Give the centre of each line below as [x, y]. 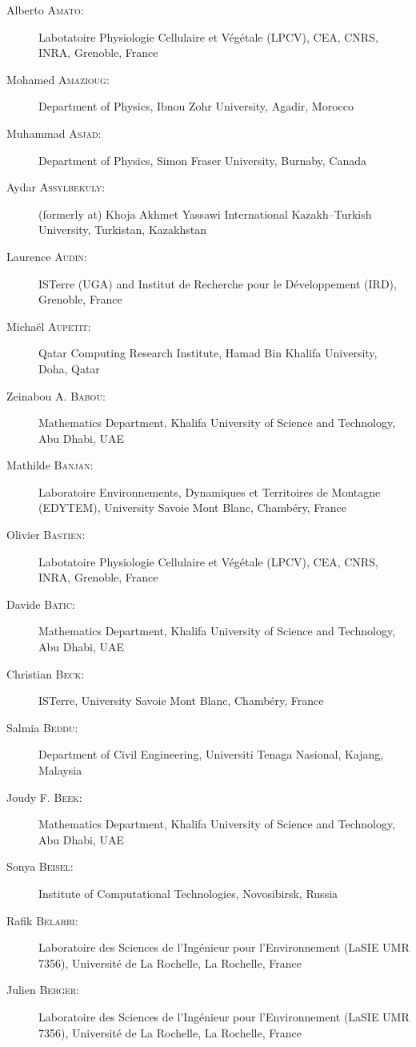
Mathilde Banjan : [50, 465]
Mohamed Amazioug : [58, 79]
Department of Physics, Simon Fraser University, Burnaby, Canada [203, 160]
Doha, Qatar [69, 368]
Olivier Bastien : [46, 535]
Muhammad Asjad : [54, 133]
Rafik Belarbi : [42, 920]
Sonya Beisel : [40, 866]
